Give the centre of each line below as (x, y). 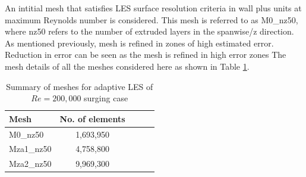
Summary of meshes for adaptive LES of (80, 86)
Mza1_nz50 (30, 149)
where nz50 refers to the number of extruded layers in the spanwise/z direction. (149, 31)
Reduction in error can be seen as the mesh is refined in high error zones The (146, 55)
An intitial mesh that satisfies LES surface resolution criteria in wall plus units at (153, 8)
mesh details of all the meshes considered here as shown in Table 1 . (127, 66)
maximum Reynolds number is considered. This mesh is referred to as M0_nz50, (152, 19)
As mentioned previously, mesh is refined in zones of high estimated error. (139, 43)
